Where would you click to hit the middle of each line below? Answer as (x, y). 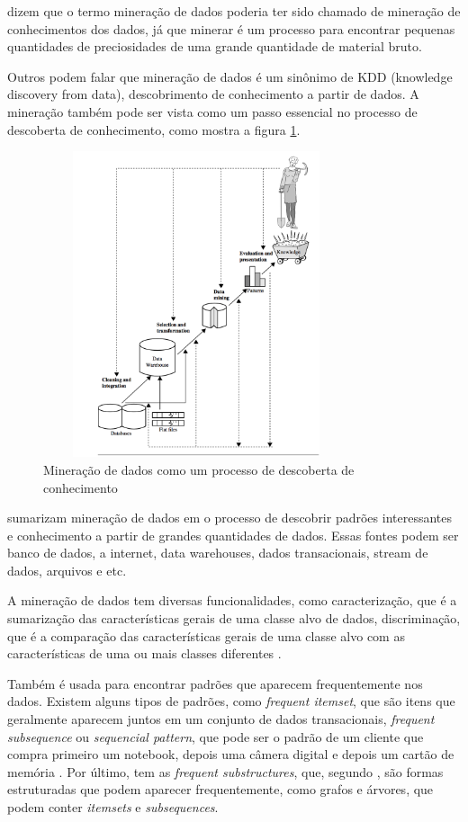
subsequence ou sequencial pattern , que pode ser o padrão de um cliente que (216, 736)
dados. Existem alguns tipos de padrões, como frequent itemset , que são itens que (231, 701)
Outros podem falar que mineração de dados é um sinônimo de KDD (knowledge (230, 76)
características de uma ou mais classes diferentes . (144, 653)
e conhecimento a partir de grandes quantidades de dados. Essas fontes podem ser (233, 535)
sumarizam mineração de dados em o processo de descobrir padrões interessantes (230, 518)
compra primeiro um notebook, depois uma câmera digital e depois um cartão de (231, 754)
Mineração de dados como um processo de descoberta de (199, 469)
